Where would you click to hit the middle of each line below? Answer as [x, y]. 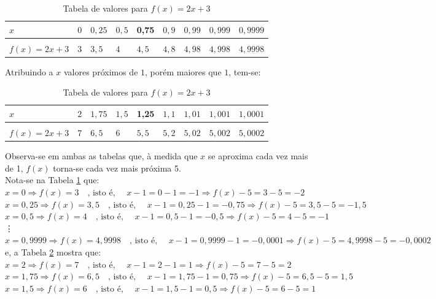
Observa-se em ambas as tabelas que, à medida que [101, 156]
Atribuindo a [29, 71]
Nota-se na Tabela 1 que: [52, 180]
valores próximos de [101, 71]
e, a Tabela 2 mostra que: [53, 252]
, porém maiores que [183, 71]
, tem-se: [245, 71]
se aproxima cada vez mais [258, 156]
